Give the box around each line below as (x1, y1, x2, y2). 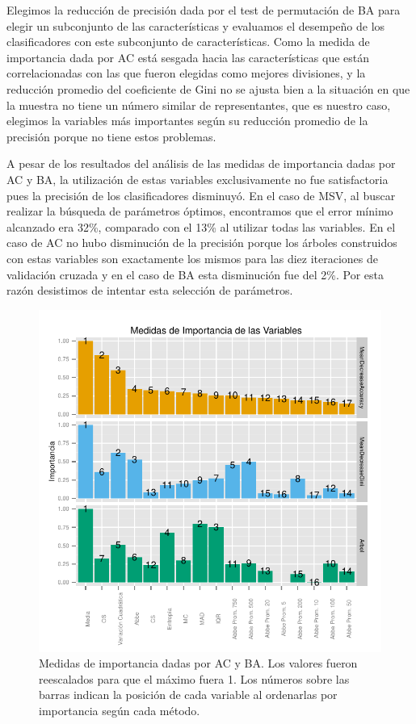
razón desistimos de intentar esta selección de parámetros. (6, 282, 293, 299)
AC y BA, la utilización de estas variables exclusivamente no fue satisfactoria (6, 170, 389, 187)
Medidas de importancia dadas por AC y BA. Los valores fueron (39, 655, 358, 672)
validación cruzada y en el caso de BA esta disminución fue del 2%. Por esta (6, 266, 384, 282)
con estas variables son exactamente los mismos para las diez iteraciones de (6, 249, 378, 266)
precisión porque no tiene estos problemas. (6, 128, 216, 144)
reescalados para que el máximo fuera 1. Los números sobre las (39, 670, 350, 687)
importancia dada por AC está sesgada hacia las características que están (6, 48, 370, 65)
